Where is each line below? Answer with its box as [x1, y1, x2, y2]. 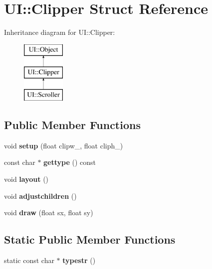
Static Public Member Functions [4, 232, 176, 247]
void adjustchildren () [4, 190, 77, 201]
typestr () [62, 255, 96, 266]
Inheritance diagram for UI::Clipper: [4, 27, 115, 37]
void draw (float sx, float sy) [4, 207, 93, 218]
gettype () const [43, 157, 96, 167]
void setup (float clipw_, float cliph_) [4, 140, 123, 150]
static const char [4, 255, 54, 266]
